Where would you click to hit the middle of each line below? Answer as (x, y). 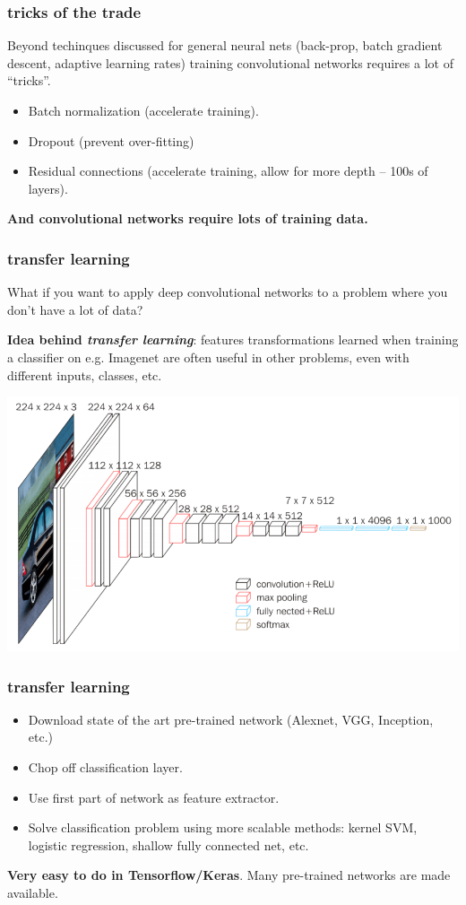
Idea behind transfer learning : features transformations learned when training (233, 339)
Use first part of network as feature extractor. (154, 797)
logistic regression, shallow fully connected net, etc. (168, 844)
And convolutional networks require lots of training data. (188, 218)
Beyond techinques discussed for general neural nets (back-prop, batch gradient (225, 45)
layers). (48, 188)
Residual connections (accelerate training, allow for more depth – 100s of (228, 171)
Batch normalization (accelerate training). (143, 110)
